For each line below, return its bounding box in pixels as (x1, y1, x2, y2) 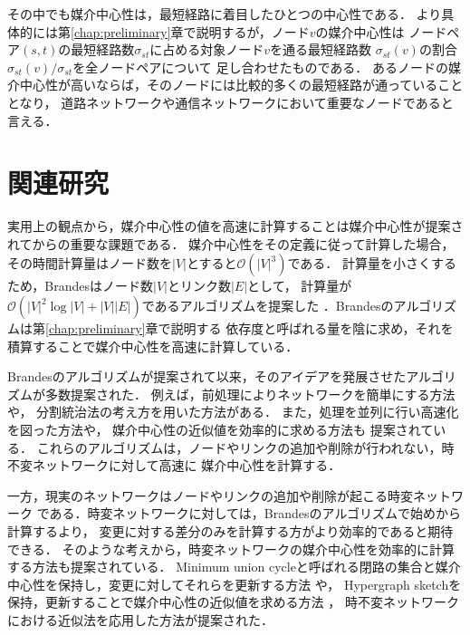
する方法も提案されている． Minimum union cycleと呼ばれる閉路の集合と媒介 (7, 557, 461, 576)
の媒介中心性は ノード (315, 22, 447, 41)
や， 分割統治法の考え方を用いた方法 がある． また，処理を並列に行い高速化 (7, 402, 459, 421)
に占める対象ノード (149, 40, 264, 59)
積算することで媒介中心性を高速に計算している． (7, 336, 299, 355)
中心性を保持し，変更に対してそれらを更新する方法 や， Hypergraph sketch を (7, 574, 462, 593)
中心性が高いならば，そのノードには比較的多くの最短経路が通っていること (19, 75, 464, 94)
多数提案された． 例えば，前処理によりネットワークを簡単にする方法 (44, 384, 456, 403)
